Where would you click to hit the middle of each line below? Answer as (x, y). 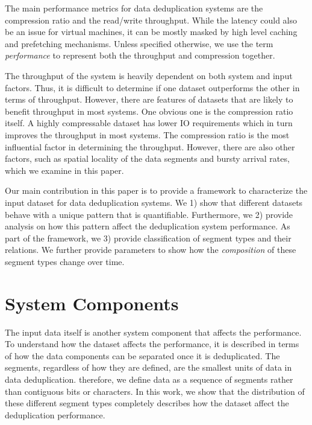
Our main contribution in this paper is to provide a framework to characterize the (156, 190)
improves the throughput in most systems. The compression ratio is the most (147, 134)
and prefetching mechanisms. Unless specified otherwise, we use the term (139, 43)
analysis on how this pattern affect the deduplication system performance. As (148, 226)
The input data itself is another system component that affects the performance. (153, 332)
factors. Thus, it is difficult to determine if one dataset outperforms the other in (152, 87)
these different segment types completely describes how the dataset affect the (147, 403)
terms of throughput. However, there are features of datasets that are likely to (149, 99)
